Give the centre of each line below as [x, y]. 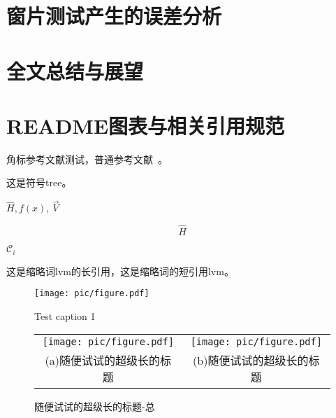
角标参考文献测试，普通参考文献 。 [87, 159]
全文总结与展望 [75, 70]
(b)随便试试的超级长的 [251, 361]
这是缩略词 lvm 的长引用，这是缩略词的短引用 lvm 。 [120, 271]
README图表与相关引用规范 [146, 125]
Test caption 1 [65, 315]
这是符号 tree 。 [39, 182]
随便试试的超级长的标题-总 [95, 406]
